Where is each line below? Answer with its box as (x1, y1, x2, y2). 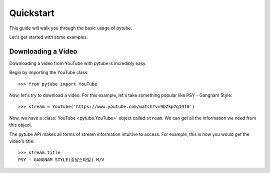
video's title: (9, 138, 34, 144)
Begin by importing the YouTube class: (9, 69, 88, 75)
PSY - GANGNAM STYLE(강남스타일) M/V (18, 156, 104, 162)
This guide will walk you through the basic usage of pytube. (9, 25, 132, 31)
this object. (9, 122, 32, 128)
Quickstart (9, 7, 55, 18)
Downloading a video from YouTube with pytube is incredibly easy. (9, 60, 147, 66)
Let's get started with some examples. (9, 34, 88, 40)
